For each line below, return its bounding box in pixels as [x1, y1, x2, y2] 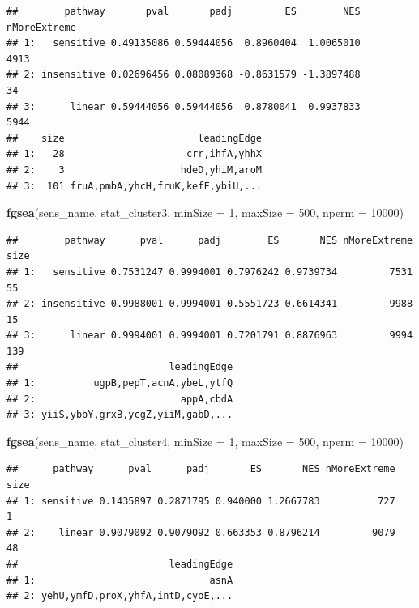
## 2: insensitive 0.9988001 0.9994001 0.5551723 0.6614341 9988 [6, 298, 413, 310]
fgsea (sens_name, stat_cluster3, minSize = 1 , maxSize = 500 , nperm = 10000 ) [6, 204, 404, 221]
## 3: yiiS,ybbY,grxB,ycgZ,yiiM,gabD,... [6, 409, 233, 421]
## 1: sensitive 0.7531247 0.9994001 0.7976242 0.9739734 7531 [6, 266, 413, 278]
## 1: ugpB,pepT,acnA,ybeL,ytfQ [6, 377, 233, 389]
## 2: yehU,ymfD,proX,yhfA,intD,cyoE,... [6, 590, 233, 602]
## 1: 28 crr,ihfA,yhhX [6, 148, 262, 160]
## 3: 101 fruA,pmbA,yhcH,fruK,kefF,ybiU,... [6, 180, 262, 192]
